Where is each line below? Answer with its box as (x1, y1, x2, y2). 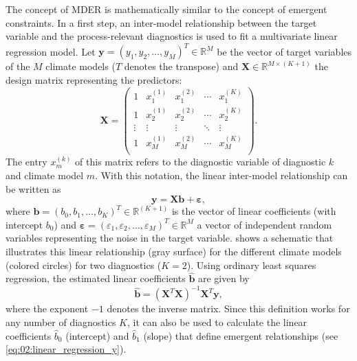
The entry (6, 154, 47, 169)
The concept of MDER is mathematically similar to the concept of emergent (6, 2, 327, 16)
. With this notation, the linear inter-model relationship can (95, 168, 348, 182)
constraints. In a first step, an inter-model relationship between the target (6, 15, 317, 30)
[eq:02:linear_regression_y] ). (6, 342, 127, 356)
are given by (198, 271, 250, 286)
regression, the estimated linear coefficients (6, 271, 186, 286)
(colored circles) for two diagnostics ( (6, 257, 162, 272)
